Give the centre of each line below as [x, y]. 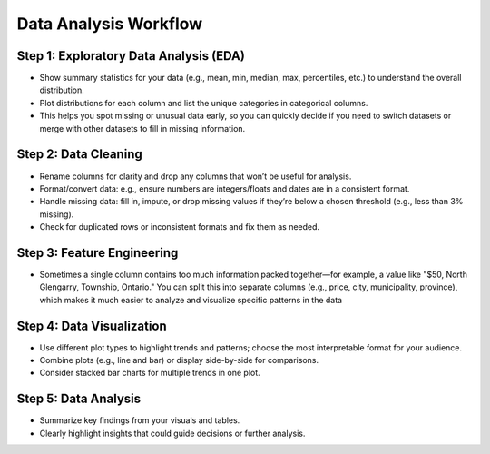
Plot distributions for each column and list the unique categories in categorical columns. [204, 103]
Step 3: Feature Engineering [98, 253]
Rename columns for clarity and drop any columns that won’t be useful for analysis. [196, 176]
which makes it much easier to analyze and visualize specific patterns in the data [191, 300]
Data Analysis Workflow [110, 24]
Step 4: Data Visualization [92, 326]
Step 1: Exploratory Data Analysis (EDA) [131, 56]
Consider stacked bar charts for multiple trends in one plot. [150, 373]
